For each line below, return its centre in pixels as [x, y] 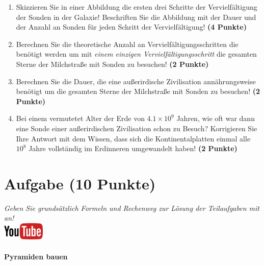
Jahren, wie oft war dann [216, 118]
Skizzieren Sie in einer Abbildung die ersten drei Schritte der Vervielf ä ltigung [137, 7]
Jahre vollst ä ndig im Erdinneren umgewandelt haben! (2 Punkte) [133, 148]
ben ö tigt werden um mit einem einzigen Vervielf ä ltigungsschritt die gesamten [136, 54]
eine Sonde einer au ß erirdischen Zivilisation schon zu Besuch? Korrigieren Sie [137, 128]
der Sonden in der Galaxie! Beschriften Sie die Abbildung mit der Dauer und [136, 17]
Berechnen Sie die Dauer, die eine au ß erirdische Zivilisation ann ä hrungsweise [136, 81]
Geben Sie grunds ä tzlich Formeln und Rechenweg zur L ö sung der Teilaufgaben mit [132, 208]
